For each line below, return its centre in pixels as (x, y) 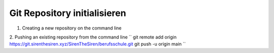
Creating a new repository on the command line (72, 28)
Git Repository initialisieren (68, 13)
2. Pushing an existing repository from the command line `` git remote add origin (93, 37)
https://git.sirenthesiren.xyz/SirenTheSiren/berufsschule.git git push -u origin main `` (98, 44)
